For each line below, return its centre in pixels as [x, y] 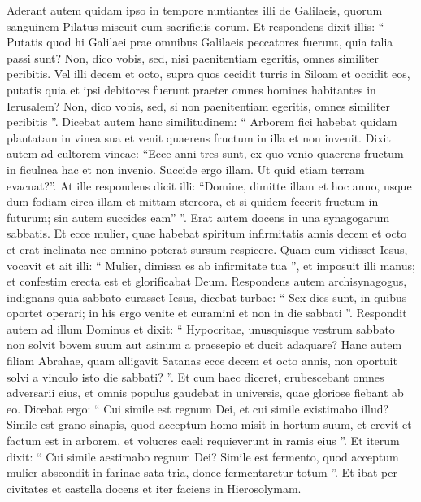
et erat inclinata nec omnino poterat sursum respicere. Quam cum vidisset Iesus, [207, 249]
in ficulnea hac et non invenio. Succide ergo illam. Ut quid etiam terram [186, 169]
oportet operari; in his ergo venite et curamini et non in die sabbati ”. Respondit [207, 313]
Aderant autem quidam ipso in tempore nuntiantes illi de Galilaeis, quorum [195, 10]
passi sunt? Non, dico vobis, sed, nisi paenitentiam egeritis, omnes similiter [193, 57]
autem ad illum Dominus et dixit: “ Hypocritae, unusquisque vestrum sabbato [201, 328]
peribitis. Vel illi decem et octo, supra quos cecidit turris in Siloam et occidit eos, [208, 74]
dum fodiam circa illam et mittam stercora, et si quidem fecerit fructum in [193, 201]
